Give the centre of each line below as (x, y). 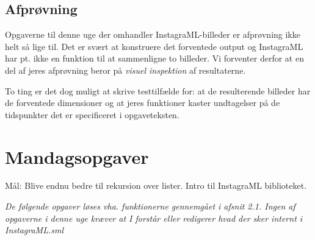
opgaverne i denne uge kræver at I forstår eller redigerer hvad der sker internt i (154, 218)
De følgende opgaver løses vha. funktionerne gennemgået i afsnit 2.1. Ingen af (150, 206)
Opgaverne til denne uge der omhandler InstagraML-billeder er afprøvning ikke (153, 34)
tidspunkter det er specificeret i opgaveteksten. (92, 114)
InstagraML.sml (34, 230)
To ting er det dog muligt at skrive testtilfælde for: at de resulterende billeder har (158, 90)
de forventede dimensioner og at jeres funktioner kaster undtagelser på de (143, 103)
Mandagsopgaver (77, 156)
